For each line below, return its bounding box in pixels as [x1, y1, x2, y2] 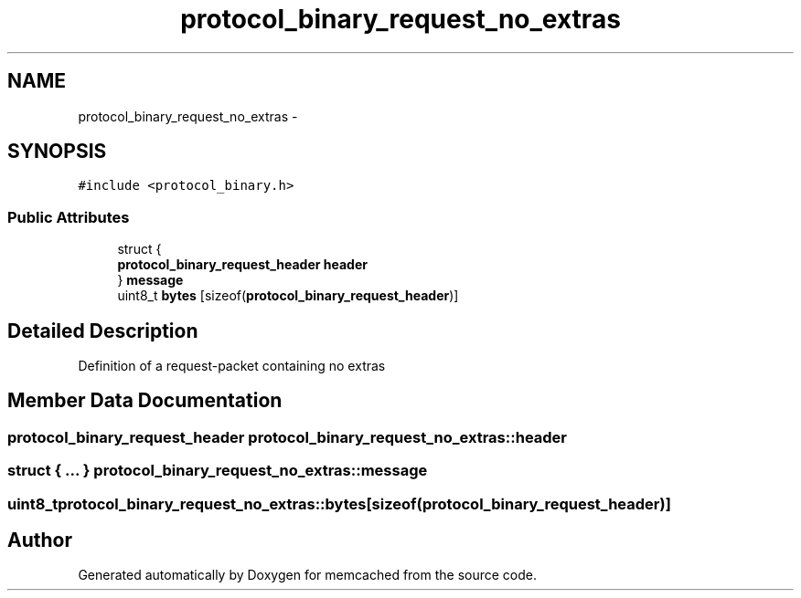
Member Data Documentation [7, 389, 283, 413]
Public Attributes [7, 207, 130, 226]
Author [7, 529, 72, 552]
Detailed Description [7, 319, 198, 342]
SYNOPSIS [7, 140, 107, 163]
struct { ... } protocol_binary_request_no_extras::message [7, 461, 428, 480]
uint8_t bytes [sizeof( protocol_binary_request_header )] [117, 288, 459, 304]
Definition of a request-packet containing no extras [78, 358, 386, 374]
